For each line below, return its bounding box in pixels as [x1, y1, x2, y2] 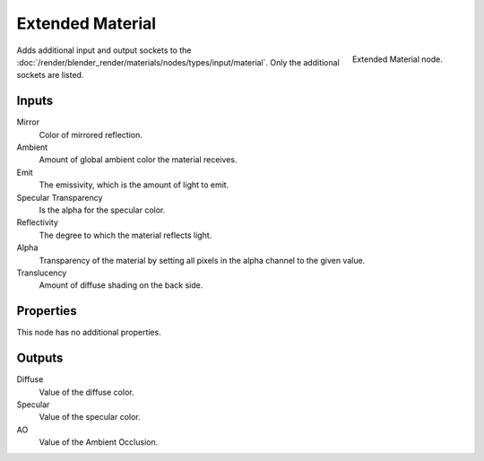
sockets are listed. [16, 70, 84, 81]
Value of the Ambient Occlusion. [39, 437, 159, 448]
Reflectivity [16, 217, 58, 228]
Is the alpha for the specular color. [39, 204, 166, 215]
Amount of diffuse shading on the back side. [39, 280, 203, 291]
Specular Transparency [16, 192, 103, 203]
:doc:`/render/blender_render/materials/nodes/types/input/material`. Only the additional [16, 57, 340, 67]
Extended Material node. [352, 54, 443, 65]
